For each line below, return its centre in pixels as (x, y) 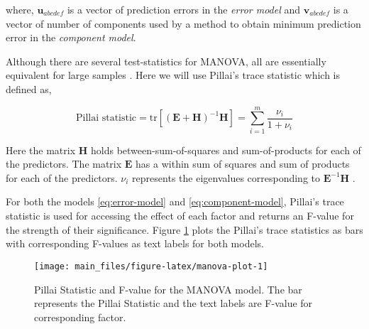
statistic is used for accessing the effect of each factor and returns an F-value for (180, 216)
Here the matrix (41, 150)
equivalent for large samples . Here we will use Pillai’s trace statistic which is (173, 75)
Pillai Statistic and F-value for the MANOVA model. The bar (168, 289)
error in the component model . (71, 37)
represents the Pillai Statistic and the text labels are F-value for (174, 303)
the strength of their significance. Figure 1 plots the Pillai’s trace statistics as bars (184, 229)
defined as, (29, 88)
